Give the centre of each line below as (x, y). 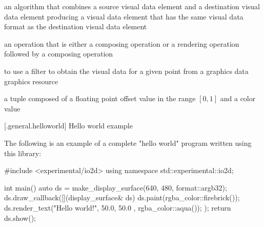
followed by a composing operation (59, 54)
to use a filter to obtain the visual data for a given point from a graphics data (126, 71)
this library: (23, 153)
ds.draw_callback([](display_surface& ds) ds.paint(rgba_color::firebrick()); (122, 197)
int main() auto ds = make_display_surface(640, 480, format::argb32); (116, 187)
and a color (238, 98)
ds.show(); (20, 217)
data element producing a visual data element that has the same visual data (124, 16)
